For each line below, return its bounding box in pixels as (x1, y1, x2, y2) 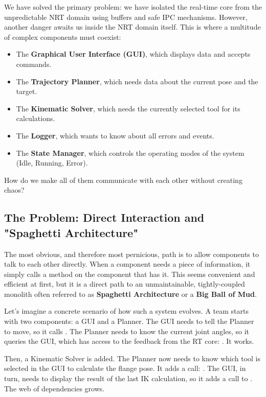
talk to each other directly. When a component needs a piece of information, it (4, 259, 251, 269)
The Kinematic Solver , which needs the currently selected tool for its (16, 103, 240, 113)
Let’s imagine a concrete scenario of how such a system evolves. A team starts (4, 306, 249, 316)
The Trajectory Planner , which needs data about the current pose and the (16, 76, 258, 86)
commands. (16, 58, 52, 69)
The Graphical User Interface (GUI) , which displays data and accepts (16, 49, 251, 59)
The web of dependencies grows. (4, 383, 105, 393)
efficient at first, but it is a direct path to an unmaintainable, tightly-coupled (4, 278, 245, 289)
